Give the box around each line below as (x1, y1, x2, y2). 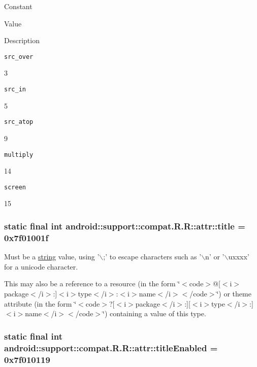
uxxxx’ (228, 251, 249, 262)
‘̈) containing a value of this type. (103, 308, 206, 319)
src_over (4, 53, 34, 60)
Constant (4, 1, 33, 11)
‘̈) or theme (216, 288, 251, 298)
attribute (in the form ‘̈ (4, 298, 77, 309)
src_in (4, 86, 26, 93)
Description (4, 35, 40, 46)
